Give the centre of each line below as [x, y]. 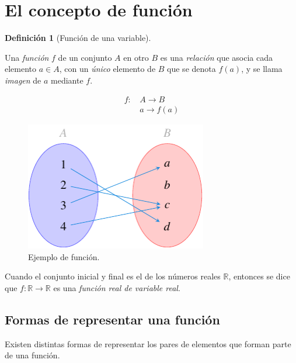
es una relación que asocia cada [216, 57]
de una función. [32, 355]
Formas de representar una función [112, 319]
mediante [67, 80]
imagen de [23, 80]
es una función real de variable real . [117, 288]
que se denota [191, 69]
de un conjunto [85, 57]
